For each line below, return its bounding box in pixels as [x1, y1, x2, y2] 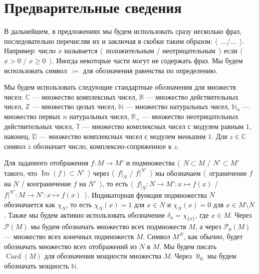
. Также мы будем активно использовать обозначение [4, 209, 165, 220]
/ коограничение [21, 178, 71, 188]
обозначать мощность [4, 260, 69, 271]
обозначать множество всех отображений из [4, 241, 137, 251]
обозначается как [4, 199, 55, 209]
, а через [195, 221, 222, 232]
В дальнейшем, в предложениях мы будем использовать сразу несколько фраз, [4, 26, 242, 36]
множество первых [4, 111, 61, 121]
